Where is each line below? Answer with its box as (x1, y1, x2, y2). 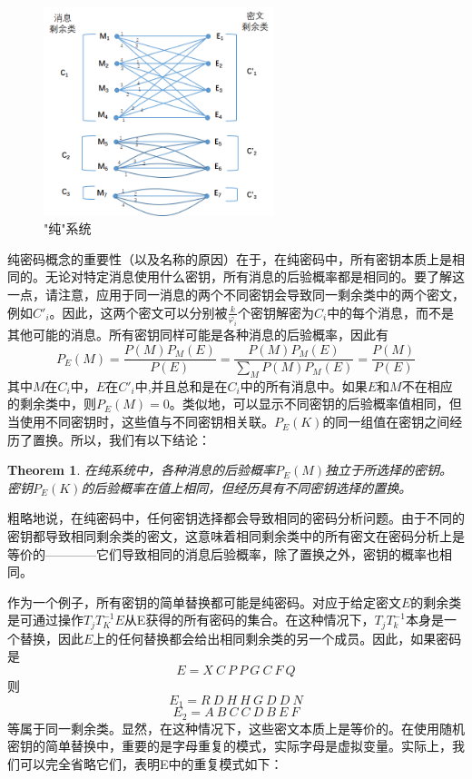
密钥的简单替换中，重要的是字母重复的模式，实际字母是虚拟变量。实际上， (7, 736, 452, 755)
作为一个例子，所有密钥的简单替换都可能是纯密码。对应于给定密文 (7, 592, 401, 611)
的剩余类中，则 (7, 394, 96, 413)
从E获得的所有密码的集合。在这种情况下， (123, 610, 375, 629)
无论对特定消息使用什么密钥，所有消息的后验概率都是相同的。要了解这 (44, 267, 465, 286)
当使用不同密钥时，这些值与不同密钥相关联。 (7, 412, 274, 431)
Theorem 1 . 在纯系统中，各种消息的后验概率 (7, 460, 275, 479)
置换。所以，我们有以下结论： (32, 429, 211, 449)
